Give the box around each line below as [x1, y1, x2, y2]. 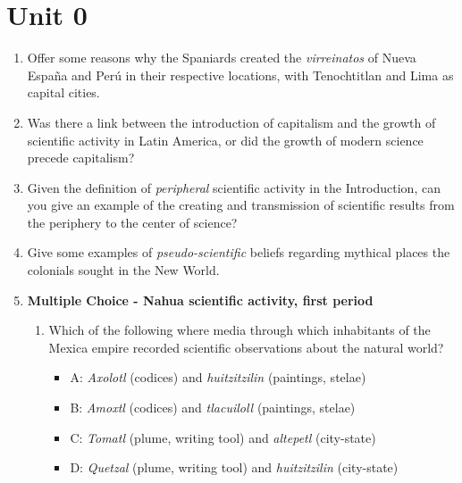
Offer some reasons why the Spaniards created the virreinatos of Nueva [27, 48, 416, 67]
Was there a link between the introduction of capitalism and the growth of [27, 112, 436, 131]
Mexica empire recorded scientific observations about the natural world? [48, 337, 444, 356]
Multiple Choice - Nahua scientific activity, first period [27, 290, 374, 309]
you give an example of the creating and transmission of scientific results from [27, 196, 455, 214]
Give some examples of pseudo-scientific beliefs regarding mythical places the [27, 243, 450, 262]
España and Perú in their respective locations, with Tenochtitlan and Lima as [27, 65, 454, 84]
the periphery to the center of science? [27, 212, 238, 231]
